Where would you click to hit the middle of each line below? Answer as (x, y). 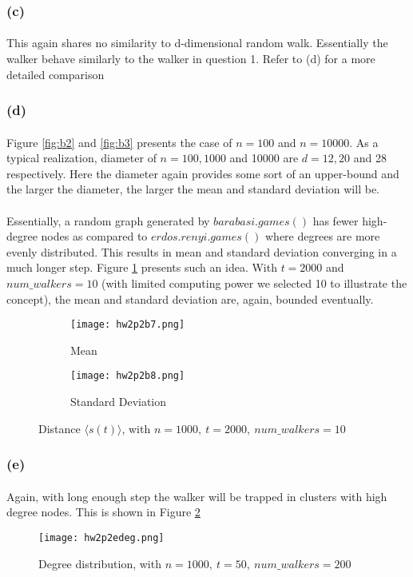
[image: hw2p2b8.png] (128, 376)
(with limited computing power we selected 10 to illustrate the (254, 283)
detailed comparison (56, 74)
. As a (364, 142)
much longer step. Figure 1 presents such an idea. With (142, 267)
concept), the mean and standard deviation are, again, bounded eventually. (190, 298)
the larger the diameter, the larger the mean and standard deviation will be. (193, 189)
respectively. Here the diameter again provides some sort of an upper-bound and (203, 173)
